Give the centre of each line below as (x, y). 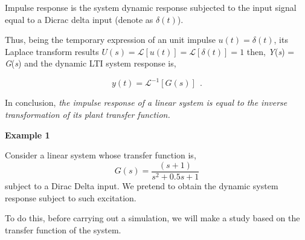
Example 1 (27, 135)
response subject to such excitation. (71, 197)
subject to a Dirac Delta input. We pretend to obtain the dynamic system (142, 185)
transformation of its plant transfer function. (88, 115)
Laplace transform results (52, 51)
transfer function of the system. (63, 229)
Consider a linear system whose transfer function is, (101, 155)
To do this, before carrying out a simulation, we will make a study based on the (152, 218)
